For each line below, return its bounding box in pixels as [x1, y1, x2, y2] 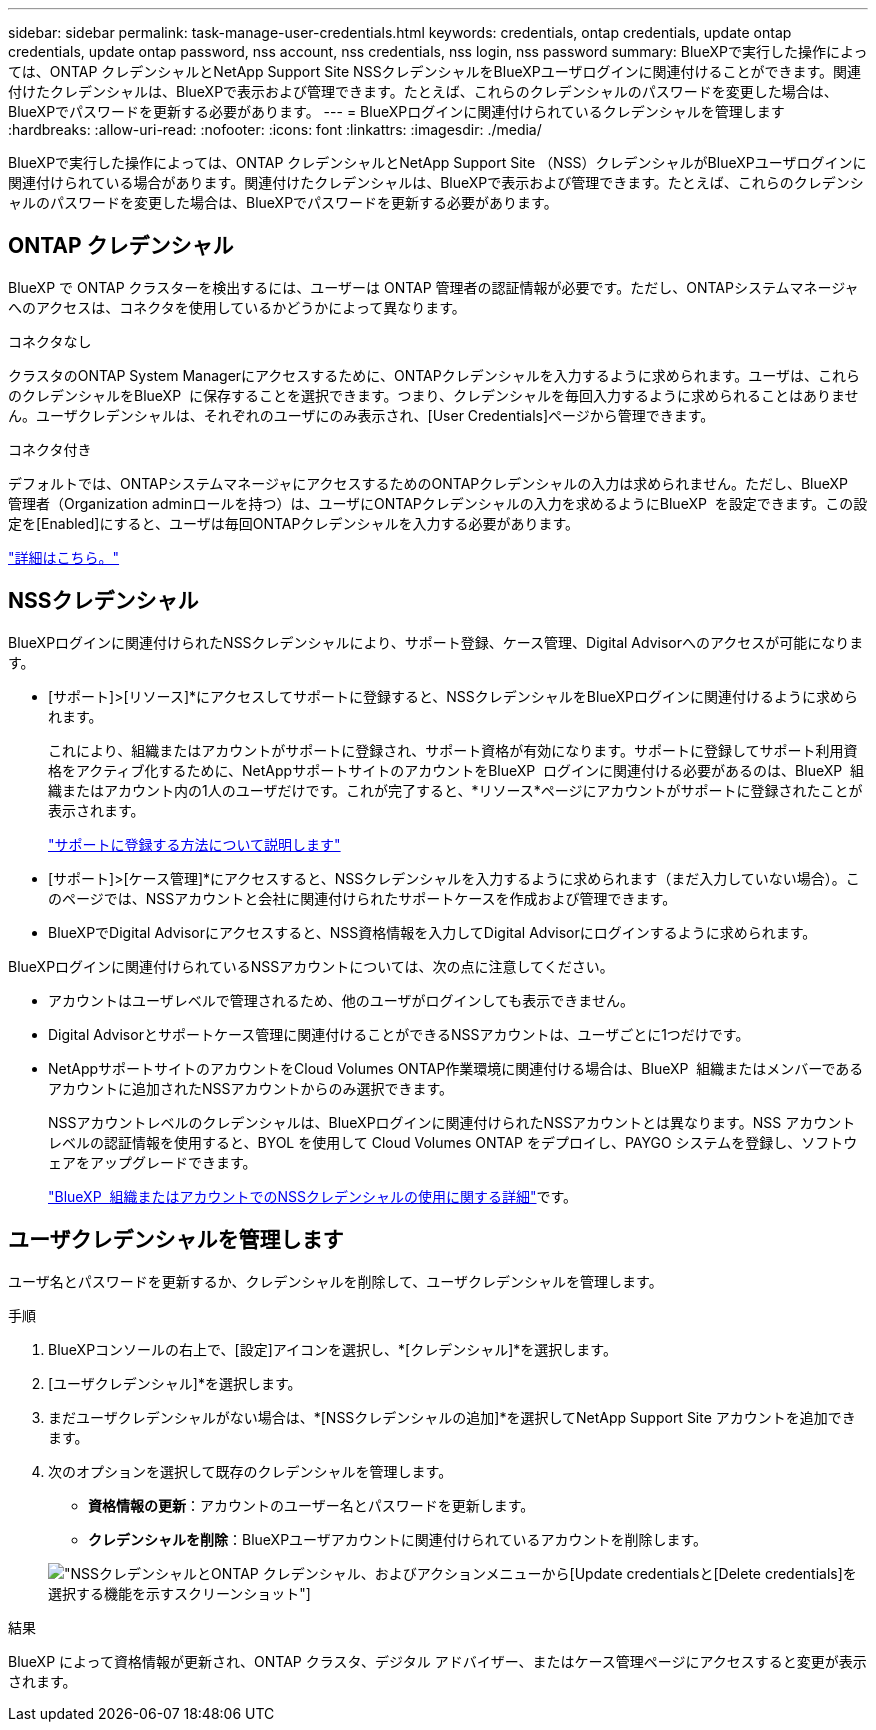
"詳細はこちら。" [8, 548, 120, 566]
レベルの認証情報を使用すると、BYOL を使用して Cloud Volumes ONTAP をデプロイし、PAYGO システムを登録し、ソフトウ [48, 1133, 858, 1151]
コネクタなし [8, 332, 92, 350]
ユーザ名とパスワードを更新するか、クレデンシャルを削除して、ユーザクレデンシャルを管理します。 [8, 1272, 663, 1290]
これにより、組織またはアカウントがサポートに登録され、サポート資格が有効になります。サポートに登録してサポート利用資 [48, 741, 858, 759]
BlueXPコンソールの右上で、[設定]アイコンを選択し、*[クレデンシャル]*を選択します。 [48, 1340, 617, 1358]
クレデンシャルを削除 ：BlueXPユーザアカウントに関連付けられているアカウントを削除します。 [88, 1530, 707, 1548]
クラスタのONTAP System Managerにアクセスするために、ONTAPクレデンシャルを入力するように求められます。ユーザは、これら [8, 366, 860, 384]
